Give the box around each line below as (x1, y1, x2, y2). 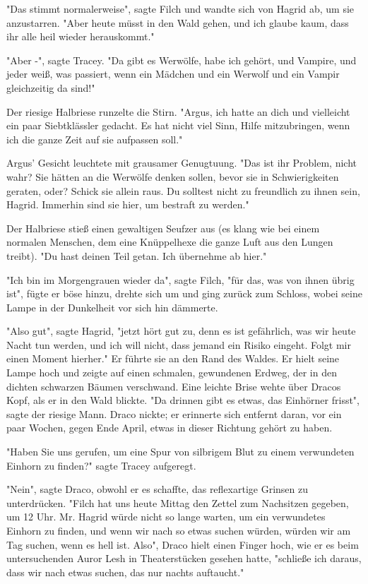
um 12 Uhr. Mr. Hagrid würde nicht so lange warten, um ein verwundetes (6, 509, 326, 524)
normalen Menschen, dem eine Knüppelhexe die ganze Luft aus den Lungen (6, 234, 333, 249)
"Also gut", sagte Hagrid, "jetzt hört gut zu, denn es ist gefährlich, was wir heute (6, 323, 356, 338)
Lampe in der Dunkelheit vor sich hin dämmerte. (6, 299, 218, 314)
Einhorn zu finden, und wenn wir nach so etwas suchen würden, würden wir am (6, 523, 351, 537)
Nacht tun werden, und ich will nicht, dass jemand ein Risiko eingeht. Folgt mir (6, 337, 351, 352)
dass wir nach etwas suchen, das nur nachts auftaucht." (6, 564, 244, 579)
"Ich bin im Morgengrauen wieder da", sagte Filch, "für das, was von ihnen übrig (6, 272, 355, 287)
